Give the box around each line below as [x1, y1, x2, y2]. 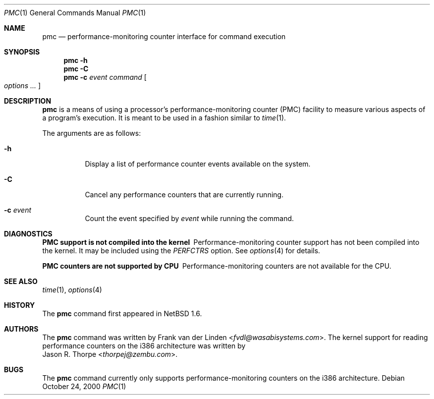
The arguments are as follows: [42, 129, 141, 137]
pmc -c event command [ [63, 73, 147, 81]
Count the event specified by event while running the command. [85, 214, 294, 223]
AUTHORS [4, 325, 39, 333]
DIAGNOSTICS [4, 229, 53, 238]
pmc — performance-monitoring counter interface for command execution [42, 32, 286, 41]
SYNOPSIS [4, 48, 40, 56]
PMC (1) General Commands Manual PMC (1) [4, 8, 146, 17]
